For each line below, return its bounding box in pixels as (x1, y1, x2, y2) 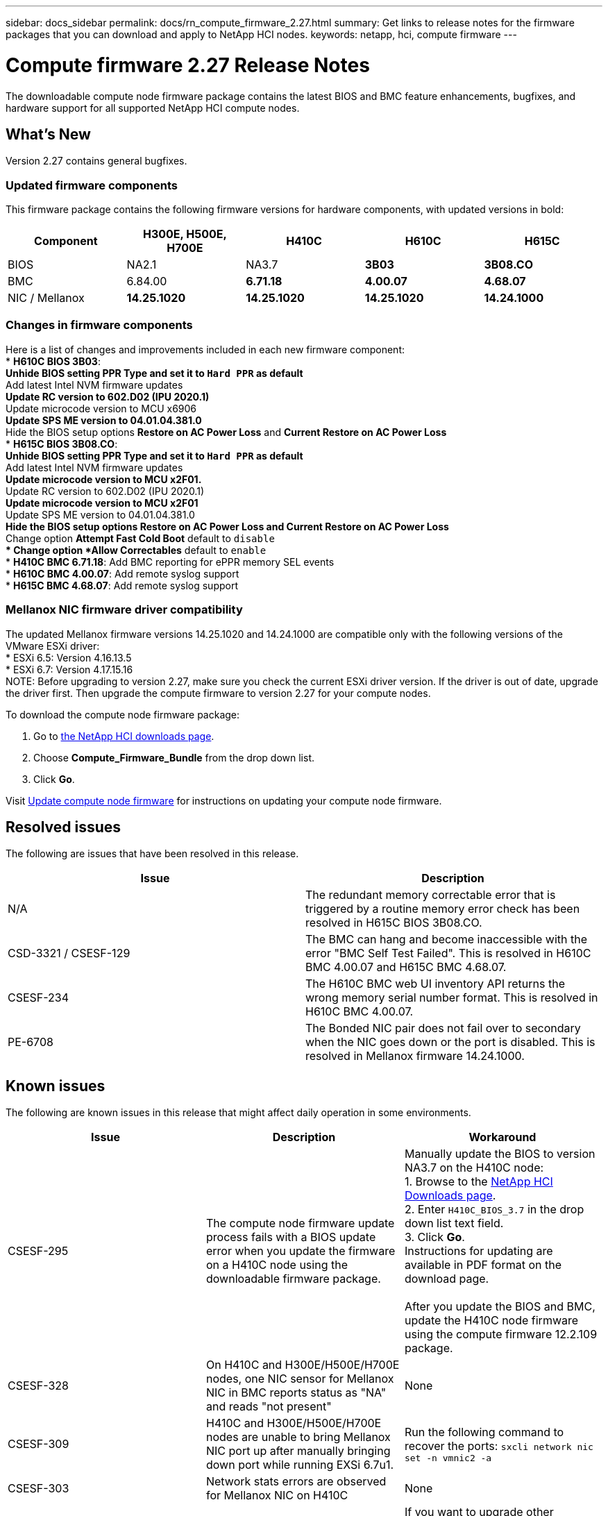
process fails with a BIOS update (205, 1230, 376, 1245)
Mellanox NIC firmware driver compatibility (6, 603, 243, 617)
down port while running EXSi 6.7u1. (205, 1458, 394, 1472)
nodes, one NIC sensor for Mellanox (205, 1372, 394, 1386)
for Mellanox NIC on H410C (205, 1488, 348, 1503)
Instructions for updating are (404, 1244, 553, 1258)
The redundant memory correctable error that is (305, 888, 556, 902)
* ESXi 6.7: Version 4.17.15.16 (6, 663, 133, 675)
